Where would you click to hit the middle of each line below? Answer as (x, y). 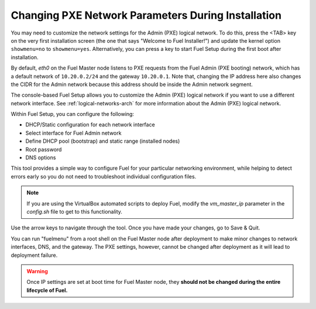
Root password (44, 149)
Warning (37, 271)
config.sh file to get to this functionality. (75, 211)
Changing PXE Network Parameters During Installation (146, 15)
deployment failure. (34, 255)
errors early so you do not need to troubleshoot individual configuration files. (104, 176)
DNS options (41, 157)
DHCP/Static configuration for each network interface (90, 125)
